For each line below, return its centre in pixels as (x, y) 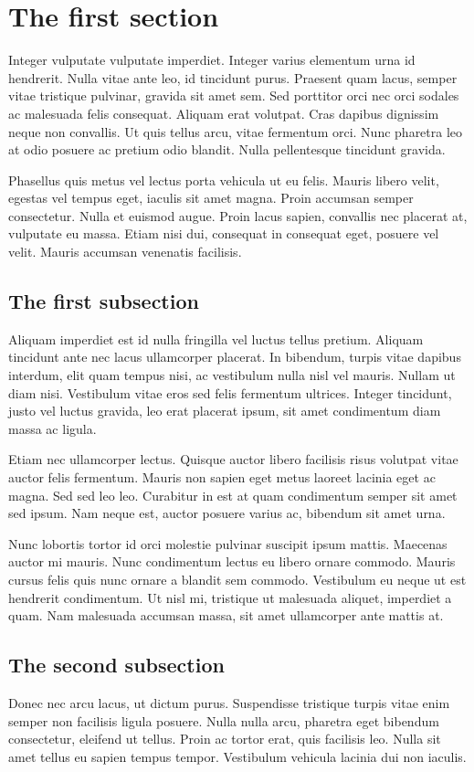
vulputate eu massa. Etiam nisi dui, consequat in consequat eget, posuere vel (224, 233)
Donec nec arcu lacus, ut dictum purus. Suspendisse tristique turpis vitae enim (229, 702)
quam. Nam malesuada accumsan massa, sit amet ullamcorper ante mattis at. (226, 615)
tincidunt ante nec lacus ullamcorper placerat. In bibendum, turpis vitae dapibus (235, 357)
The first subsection (104, 301)
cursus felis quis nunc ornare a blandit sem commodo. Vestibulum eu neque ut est (237, 579)
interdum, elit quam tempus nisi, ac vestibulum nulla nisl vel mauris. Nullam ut (232, 375)
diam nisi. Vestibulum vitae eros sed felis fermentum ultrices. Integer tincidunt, (230, 392)
